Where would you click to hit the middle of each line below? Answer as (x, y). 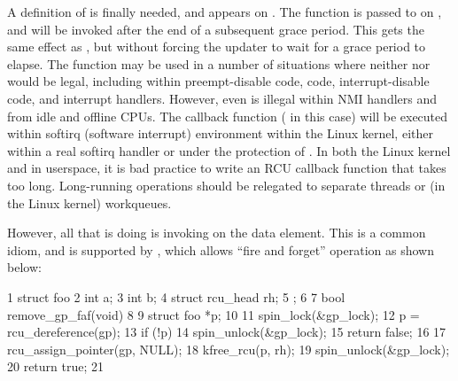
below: (24, 267)
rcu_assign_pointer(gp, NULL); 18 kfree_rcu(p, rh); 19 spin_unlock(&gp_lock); (229, 349)
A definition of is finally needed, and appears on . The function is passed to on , (225, 12)
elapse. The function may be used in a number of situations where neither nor (219, 63)
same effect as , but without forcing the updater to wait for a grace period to (217, 47)
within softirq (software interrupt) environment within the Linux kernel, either (220, 133)
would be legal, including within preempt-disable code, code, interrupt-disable (218, 81)
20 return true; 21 (56, 366)
